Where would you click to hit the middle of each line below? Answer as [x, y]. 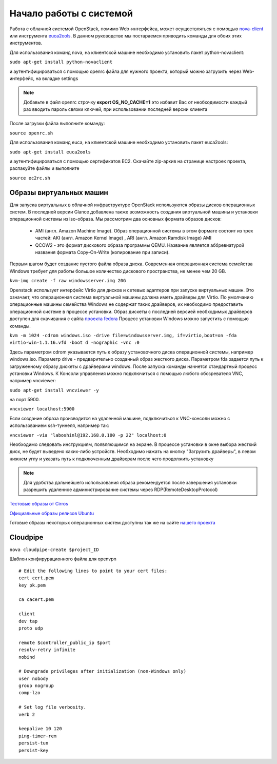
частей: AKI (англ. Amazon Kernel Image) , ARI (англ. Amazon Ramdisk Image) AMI [123, 238]
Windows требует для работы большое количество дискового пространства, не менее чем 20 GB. [118, 271]
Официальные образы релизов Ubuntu [52, 513]
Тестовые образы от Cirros [39, 504]
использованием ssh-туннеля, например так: [60, 425]
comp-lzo [29, 693]
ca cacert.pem [36, 600]
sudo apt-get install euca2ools [50, 152]
